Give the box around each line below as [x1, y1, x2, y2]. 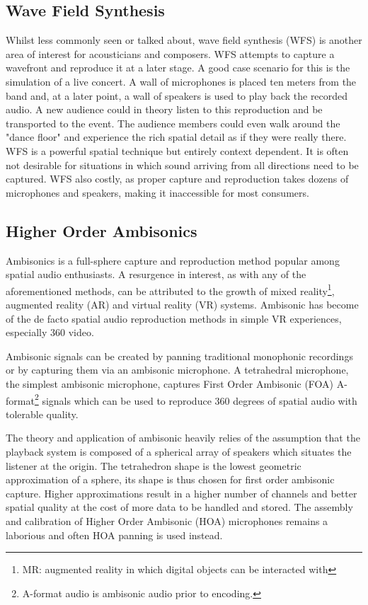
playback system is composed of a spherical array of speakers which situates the [6, 444, 352, 459]
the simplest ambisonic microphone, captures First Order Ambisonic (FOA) [6, 376, 334, 391]
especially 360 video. [6, 325, 94, 340]
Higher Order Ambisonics [6, 219, 197, 241]
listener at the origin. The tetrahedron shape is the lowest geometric [6, 458, 301, 473]
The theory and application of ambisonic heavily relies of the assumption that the [6, 430, 360, 445]
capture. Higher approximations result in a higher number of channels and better [6, 485, 357, 500]
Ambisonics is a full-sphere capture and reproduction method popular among [6, 253, 340, 267]
